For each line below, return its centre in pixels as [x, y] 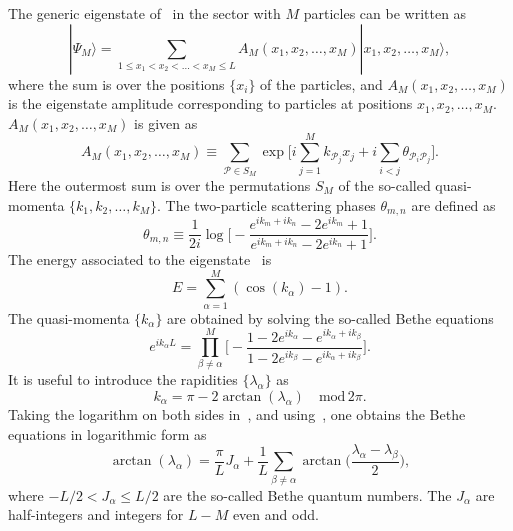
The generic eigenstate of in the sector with [144, 13]
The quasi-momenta [69, 317]
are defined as [453, 204]
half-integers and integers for [96, 514]
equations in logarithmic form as [107, 433]
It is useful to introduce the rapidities [123, 379]
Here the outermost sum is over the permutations [159, 184]
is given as [166, 122]
